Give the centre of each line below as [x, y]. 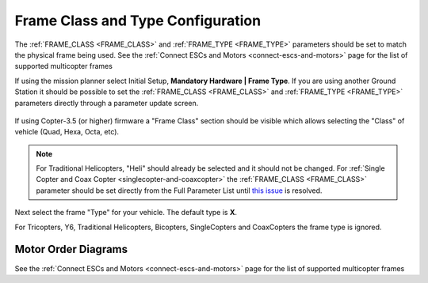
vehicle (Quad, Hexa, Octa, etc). [67, 132]
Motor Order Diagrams [71, 249]
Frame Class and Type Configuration [138, 21]
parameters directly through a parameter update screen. [107, 103]
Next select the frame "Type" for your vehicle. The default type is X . [126, 213]
